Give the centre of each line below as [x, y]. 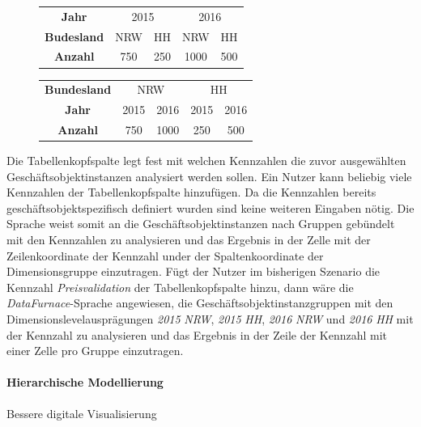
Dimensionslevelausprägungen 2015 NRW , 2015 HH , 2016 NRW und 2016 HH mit [210, 319]
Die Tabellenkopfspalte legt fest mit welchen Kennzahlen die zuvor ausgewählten [206, 161]
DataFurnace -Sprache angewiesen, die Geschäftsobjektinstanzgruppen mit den [200, 303]
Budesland [74, 36]
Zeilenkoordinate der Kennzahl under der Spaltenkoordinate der [165, 255]
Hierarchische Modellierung [85, 382]
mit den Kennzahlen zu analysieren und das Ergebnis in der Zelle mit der [189, 240]
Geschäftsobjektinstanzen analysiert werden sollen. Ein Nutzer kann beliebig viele [209, 176]
